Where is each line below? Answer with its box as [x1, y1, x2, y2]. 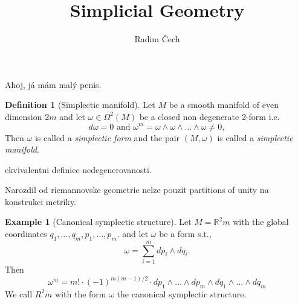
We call [5, 287, 33, 300]
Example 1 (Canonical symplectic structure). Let [5, 215, 192, 228]
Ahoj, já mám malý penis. [5, 78, 102, 90]
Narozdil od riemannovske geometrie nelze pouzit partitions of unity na [5, 183, 269, 196]
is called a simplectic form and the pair [34, 131, 180, 144]
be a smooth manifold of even [169, 98, 279, 111]
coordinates [5, 227, 47, 240]
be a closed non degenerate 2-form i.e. [139, 110, 280, 122]
